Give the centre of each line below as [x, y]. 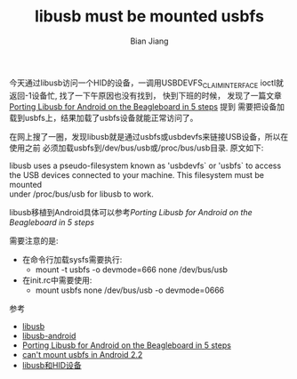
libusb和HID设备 [52, 365]
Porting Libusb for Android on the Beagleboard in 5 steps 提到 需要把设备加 [147, 106]
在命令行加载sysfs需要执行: [72, 259]
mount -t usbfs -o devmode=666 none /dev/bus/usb [132, 270]
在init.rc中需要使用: [57, 280]
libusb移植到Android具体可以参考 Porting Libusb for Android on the [131, 212]
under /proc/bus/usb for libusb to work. [81, 194]
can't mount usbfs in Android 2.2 [82, 354]
